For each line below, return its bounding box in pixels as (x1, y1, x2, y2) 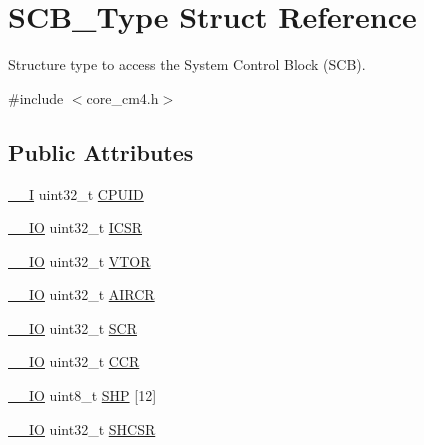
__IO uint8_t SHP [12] (8, 385, 157, 406)
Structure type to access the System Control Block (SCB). (8, 54, 366, 75)
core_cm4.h (86, 87, 159, 108)
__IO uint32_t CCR (8, 351, 140, 372)
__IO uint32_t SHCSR (8, 418, 156, 439)
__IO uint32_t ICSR (8, 217, 142, 238)
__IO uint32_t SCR (8, 317, 137, 338)
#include (8, 87, 64, 108)
